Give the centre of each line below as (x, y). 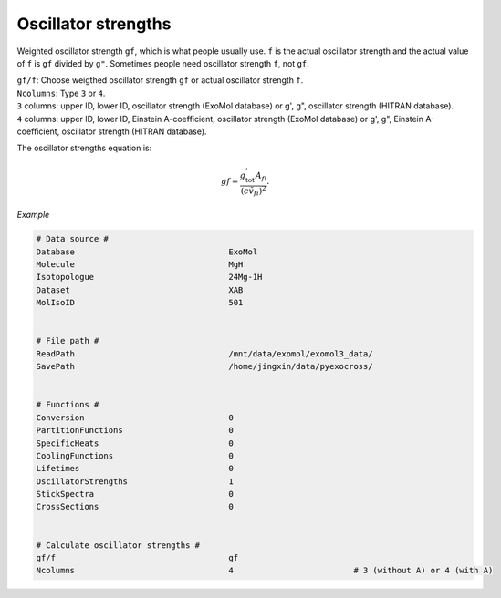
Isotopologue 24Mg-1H (149, 277)
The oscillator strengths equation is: (84, 148)
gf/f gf (137, 558)
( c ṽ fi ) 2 (253, 191)
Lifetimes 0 (135, 469)
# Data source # (73, 239)
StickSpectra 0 (135, 494)
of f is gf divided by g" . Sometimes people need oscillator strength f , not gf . (163, 63)
